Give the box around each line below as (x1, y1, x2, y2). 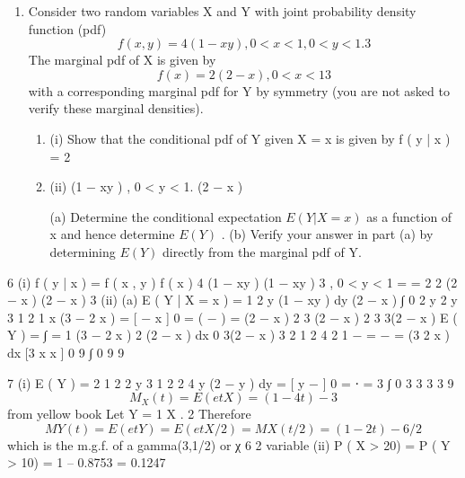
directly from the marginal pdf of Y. (162, 242, 362, 261)
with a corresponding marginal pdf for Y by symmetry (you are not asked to (28, 81, 450, 100)
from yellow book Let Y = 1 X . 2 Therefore (7, 404, 251, 423)
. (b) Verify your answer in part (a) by (221, 225, 434, 243)
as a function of (366, 207, 452, 226)
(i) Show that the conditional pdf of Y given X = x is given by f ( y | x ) (49, 128, 451, 147)
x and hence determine (49, 225, 175, 243)
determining (49, 242, 116, 261)
